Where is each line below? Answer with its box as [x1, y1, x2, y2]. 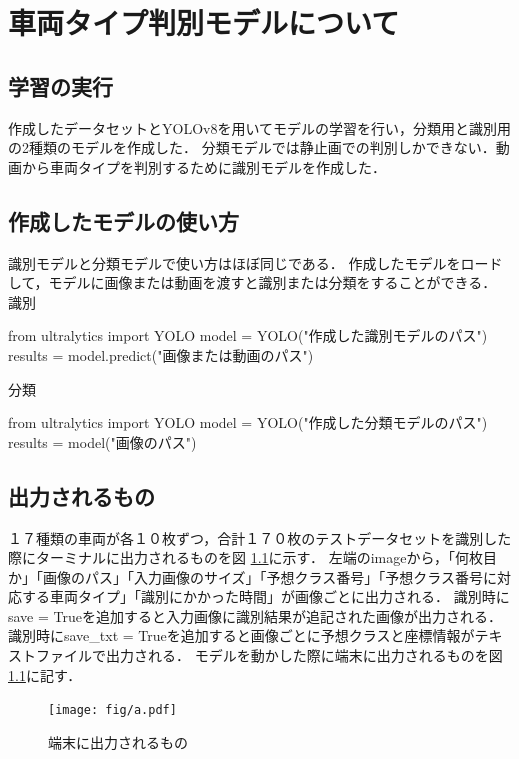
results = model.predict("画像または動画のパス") [8, 344, 314, 365]
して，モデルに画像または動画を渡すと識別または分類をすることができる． [8, 272, 497, 293]
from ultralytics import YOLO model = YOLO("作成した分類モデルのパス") [8, 412, 488, 433]
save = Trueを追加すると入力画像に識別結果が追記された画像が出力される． [8, 605, 502, 626]
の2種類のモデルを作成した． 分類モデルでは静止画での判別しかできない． [8, 137, 496, 158]
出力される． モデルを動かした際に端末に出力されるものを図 [105, 645, 503, 666]
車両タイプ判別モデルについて [8, 2, 400, 43]
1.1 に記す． [8, 664, 82, 685]
